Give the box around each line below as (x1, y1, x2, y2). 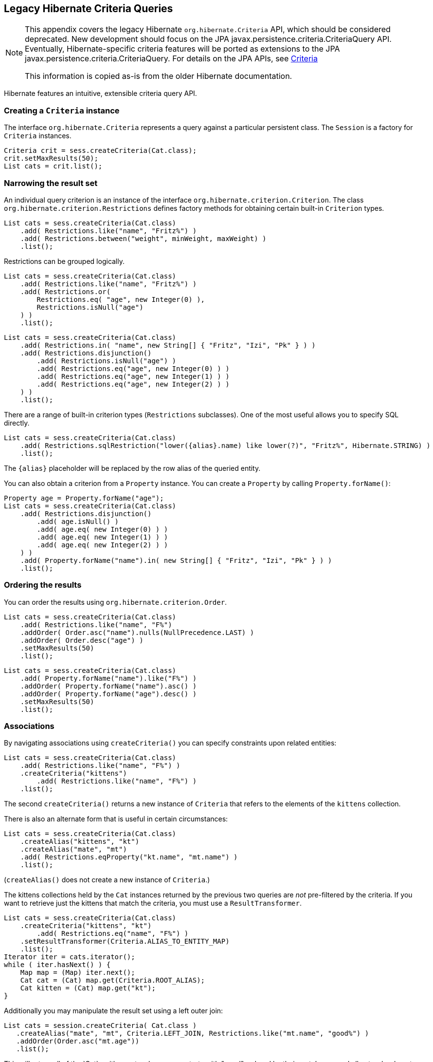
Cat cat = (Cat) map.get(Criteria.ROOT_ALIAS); (20, 976, 205, 985)
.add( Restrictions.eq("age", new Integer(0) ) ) (36, 364, 230, 373)
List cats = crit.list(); (4, 162, 103, 170)
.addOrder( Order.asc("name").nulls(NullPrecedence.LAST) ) (20, 628, 254, 636)
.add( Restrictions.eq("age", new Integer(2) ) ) (36, 380, 230, 388)
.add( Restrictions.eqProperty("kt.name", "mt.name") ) (20, 853, 238, 861)
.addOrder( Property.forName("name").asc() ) (20, 682, 197, 690)
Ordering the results (4, 580, 82, 590)
